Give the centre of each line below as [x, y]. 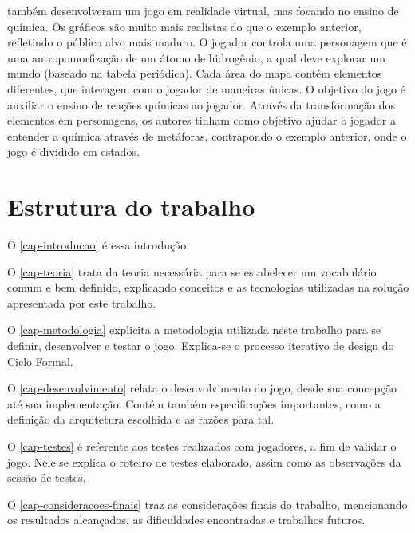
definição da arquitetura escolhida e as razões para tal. [141, 419]
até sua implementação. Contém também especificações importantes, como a [194, 403]
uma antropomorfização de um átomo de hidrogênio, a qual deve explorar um [196, 57]
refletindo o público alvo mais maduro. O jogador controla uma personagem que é [207, 42]
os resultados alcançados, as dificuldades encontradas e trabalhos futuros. [186, 520]
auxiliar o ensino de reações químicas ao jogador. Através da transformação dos [202, 104]
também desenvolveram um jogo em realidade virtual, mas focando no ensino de [203, 10]
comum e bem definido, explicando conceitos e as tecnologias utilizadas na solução [208, 287]
